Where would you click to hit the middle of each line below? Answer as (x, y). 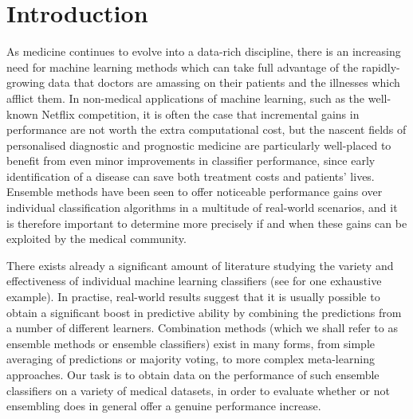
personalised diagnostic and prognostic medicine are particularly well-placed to (199, 145)
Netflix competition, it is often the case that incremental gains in (201, 114)
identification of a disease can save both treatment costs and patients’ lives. (191, 176)
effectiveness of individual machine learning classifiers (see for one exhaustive (194, 281)
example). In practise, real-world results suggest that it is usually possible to (193, 297)
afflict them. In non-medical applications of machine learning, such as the (186, 98)
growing (26, 82)
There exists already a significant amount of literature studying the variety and (200, 265)
